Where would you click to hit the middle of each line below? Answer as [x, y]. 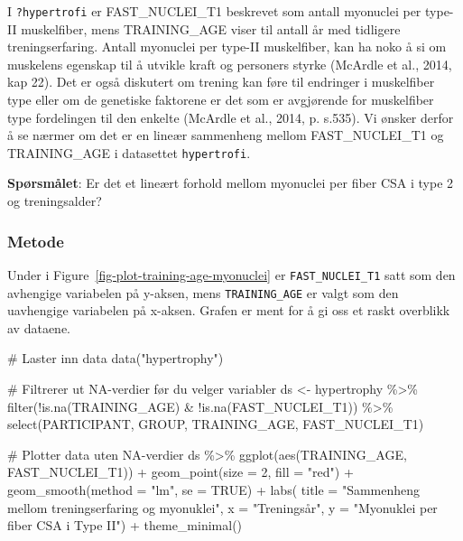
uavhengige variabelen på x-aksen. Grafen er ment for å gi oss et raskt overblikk [229, 310]
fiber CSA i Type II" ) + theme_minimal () [125, 525]
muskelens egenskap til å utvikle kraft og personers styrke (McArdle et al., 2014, [230, 64]
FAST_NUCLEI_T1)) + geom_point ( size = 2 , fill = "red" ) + [181, 472]
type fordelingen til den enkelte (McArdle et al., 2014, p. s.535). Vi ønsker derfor [231, 117]
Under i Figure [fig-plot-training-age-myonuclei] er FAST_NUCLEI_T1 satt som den [231, 274]
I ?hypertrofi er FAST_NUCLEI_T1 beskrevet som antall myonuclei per [214, 11]
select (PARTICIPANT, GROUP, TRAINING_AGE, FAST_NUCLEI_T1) [216, 424]
